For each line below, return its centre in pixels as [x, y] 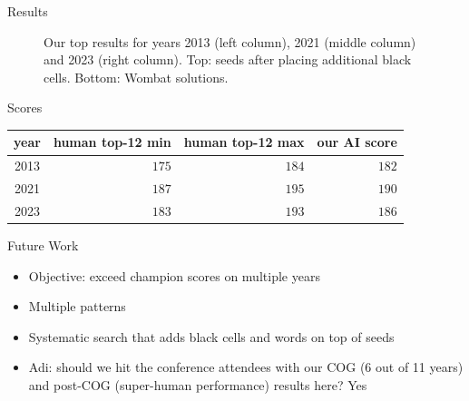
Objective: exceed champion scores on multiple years [174, 275]
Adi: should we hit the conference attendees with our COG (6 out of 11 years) [246, 367]
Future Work [43, 245]
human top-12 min [112, 142]
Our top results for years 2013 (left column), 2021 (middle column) [230, 41]
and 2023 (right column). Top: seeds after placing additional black [228, 59]
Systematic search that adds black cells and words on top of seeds [211, 336]
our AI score [357, 142]
